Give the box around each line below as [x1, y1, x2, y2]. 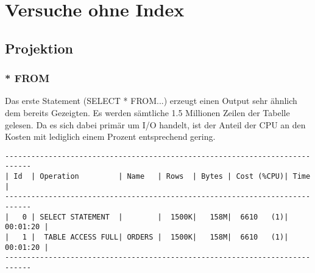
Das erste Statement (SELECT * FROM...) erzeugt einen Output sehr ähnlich [5, 94, 297, 107]
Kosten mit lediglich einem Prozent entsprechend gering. [5, 130, 216, 143]
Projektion [5, 38, 73, 57]
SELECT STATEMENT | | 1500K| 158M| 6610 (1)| [40, 212, 289, 221]
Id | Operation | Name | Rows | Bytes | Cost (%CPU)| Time [13, 172, 311, 181]
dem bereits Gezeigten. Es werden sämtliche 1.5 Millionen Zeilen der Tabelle [5, 106, 290, 119]
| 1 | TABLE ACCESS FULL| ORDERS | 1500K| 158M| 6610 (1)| [5, 233, 289, 241]
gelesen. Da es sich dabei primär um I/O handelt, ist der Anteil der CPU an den [5, 118, 306, 131]
